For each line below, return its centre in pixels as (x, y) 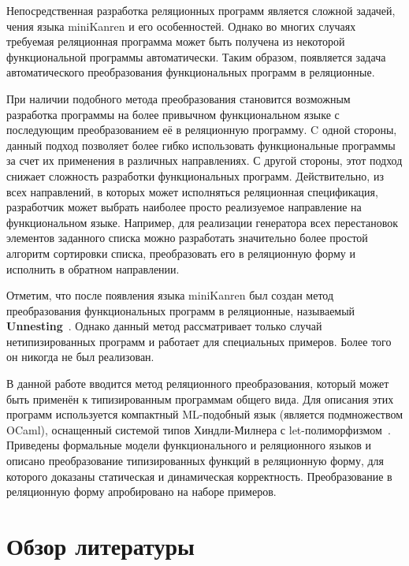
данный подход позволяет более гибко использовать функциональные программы (201, 145)
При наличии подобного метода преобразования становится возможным (178, 98)
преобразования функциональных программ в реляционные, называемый (181, 310)
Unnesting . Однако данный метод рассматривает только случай (164, 326)
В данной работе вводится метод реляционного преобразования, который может (198, 384)
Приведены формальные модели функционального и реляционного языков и (189, 445)
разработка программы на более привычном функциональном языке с (173, 114)
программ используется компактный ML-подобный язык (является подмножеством (204, 414)
